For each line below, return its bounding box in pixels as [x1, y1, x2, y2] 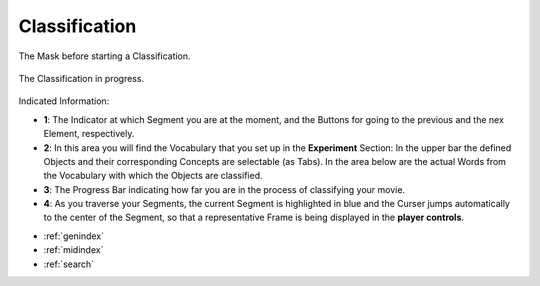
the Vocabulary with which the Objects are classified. [43, 170, 263, 182]
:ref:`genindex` [43, 230, 105, 242]
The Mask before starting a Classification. [18, 50, 191, 62]
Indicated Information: [18, 95, 110, 107]
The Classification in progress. [18, 72, 145, 84]
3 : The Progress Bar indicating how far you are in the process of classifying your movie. [43, 183, 405, 195]
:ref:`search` [43, 258, 95, 270]
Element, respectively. [43, 128, 135, 140]
